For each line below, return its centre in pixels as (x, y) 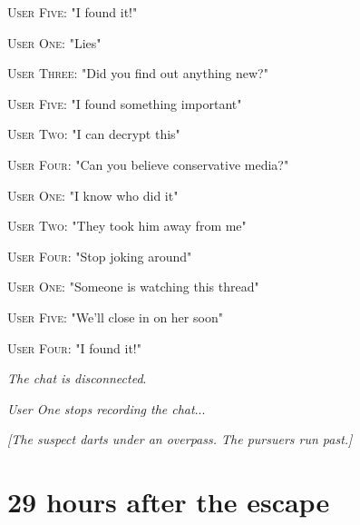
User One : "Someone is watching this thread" (133, 287)
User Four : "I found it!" (74, 347)
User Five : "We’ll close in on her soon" (115, 317)
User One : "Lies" (54, 42)
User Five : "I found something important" (125, 103)
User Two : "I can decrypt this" (94, 134)
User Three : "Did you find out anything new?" (138, 73)
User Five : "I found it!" (73, 12)
